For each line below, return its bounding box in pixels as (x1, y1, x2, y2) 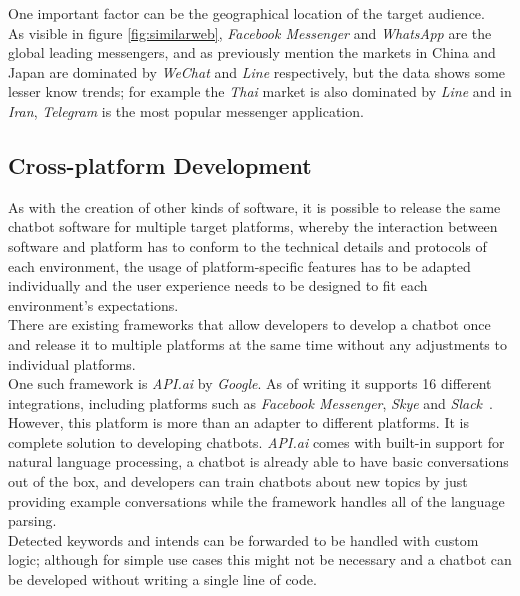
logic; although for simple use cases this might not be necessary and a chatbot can (8, 549, 512, 570)
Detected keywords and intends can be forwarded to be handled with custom (8, 529, 479, 550)
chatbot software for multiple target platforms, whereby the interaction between (8, 216, 498, 237)
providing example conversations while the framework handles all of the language (8, 490, 505, 511)
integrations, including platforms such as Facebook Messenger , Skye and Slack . (8, 392, 493, 413)
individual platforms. (8, 353, 136, 374)
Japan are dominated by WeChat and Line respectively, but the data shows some (8, 61, 506, 82)
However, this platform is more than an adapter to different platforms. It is (8, 412, 469, 433)
